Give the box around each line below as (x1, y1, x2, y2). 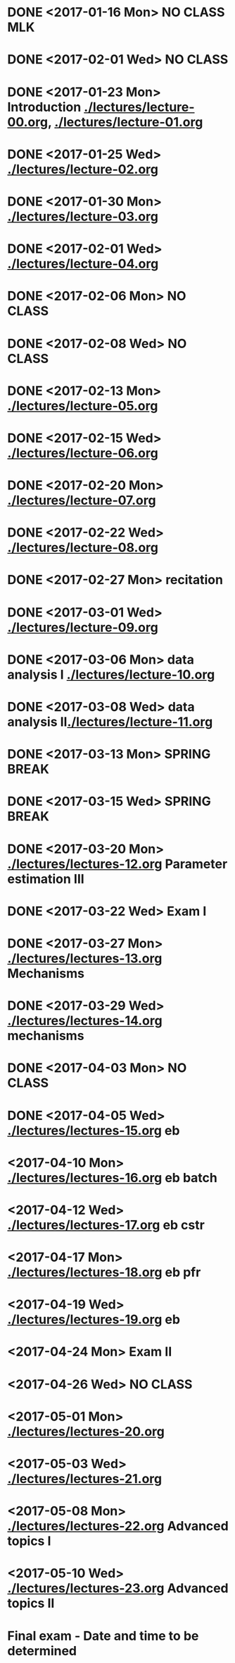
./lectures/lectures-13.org (7, 950, 163, 966)
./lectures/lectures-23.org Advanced (7, 1580, 229, 1597)
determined (7, 1643, 77, 1659)
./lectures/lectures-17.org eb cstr (7, 1217, 205, 1233)
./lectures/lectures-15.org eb (7, 1122, 180, 1138)
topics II (7, 1595, 55, 1611)
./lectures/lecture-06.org (7, 445, 158, 461)
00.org (7, 114, 48, 130)
